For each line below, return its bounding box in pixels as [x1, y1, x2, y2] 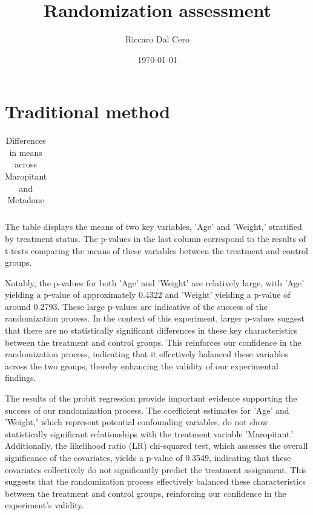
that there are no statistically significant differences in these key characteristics [5, 324, 298, 337]
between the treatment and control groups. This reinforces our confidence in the [5, 335, 301, 348]
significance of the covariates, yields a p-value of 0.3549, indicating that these [5, 451, 291, 463]
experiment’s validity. [5, 499, 84, 511]
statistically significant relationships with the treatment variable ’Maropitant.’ [5, 427, 294, 440]
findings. [5, 371, 36, 384]
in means [9, 146, 42, 158]
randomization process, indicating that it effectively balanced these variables [5, 348, 288, 360]
